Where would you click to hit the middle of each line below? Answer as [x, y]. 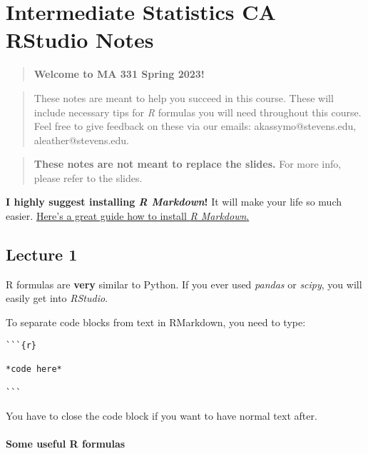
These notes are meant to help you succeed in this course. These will [184, 97]
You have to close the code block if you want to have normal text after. [162, 415]
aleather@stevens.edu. [81, 140]
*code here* [34, 369]
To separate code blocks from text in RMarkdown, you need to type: [156, 322]
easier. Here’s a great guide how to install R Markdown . [128, 216]
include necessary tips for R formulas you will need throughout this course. [198, 112]
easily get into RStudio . [57, 298]
